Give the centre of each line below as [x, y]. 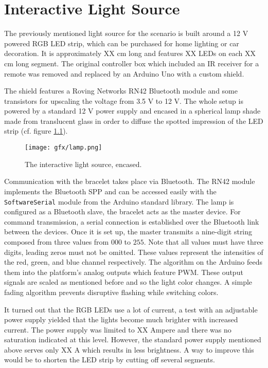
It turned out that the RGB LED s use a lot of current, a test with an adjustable [131, 309]
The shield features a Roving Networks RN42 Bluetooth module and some [121, 91]
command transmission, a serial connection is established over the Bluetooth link [132, 221]
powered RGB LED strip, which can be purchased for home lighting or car [122, 43]
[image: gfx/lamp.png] [64, 148]
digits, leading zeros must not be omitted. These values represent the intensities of [134, 252]
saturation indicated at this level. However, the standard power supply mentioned [133, 339]
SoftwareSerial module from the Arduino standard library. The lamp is [119, 201]
